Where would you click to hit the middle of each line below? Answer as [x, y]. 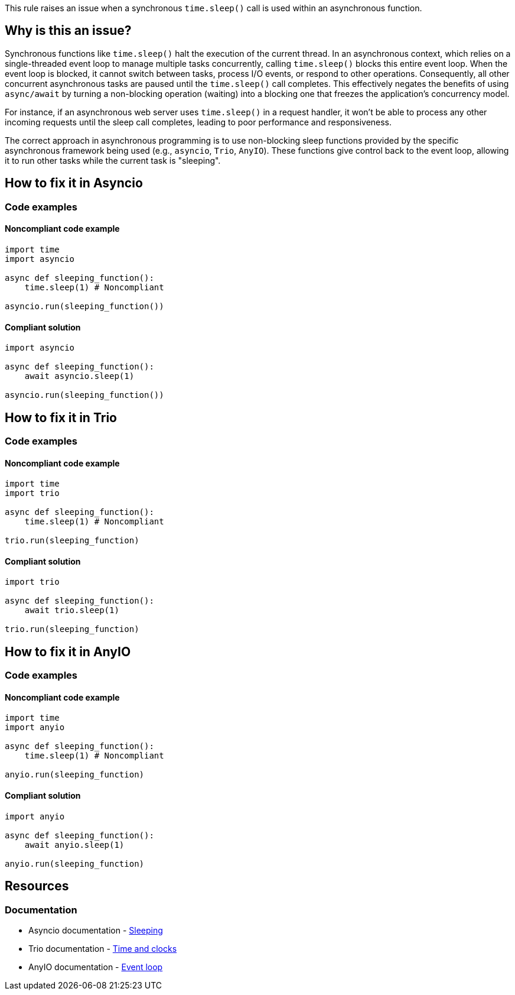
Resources [37, 886]
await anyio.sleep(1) [74, 845]
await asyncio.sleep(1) [79, 376]
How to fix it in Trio [61, 417]
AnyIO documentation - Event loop [96, 967]
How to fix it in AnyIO [68, 652]
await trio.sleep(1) [72, 610]
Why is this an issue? [68, 31]
